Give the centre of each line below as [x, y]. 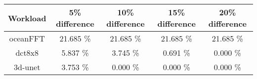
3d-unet [27, 67]
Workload [27, 18]
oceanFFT [27, 38]
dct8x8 [27, 53]
